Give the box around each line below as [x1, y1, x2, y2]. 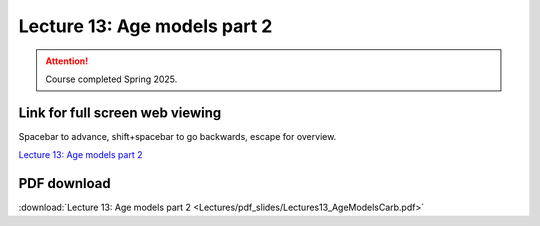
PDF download [18, 175, 112, 192]
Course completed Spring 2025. [45, 73, 178, 85]
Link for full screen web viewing [18, 104, 222, 121]
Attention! [45, 55, 89, 67]
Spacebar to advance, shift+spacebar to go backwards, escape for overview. [18, 130, 337, 142]
